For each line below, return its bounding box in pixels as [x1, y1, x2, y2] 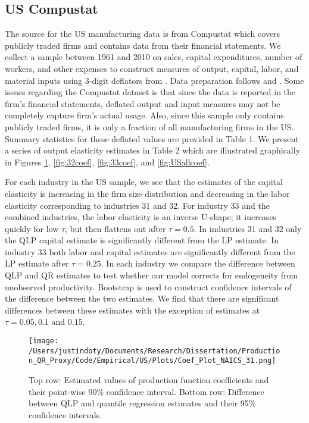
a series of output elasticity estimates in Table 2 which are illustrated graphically [5, 144, 301, 156]
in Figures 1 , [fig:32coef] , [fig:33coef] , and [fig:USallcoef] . [5, 155, 210, 168]
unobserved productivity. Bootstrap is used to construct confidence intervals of [5, 280, 292, 293]
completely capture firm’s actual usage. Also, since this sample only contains [5, 109, 284, 121]
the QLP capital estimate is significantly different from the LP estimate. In [5, 234, 279, 246]
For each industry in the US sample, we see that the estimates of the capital [5, 176, 283, 188]
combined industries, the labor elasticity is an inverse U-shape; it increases [5, 211, 277, 223]
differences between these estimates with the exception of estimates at [5, 303, 260, 316]
